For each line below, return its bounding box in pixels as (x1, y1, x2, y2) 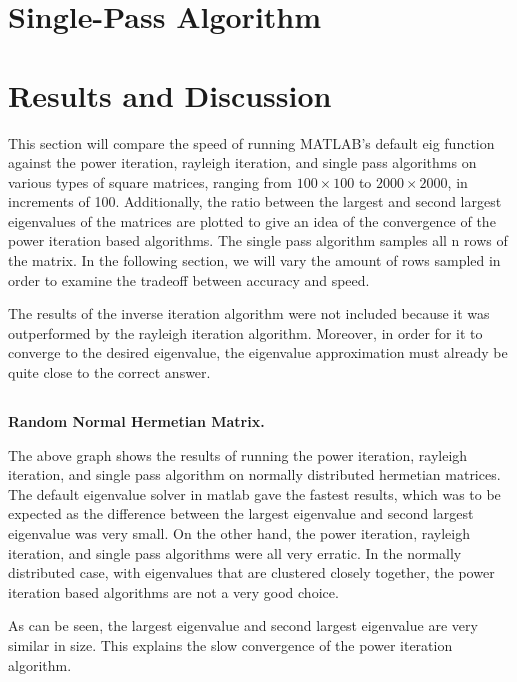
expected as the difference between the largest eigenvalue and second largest (8, 503, 474, 524)
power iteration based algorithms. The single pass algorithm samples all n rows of (8, 230, 508, 251)
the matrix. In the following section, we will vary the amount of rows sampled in (8, 250, 501, 271)
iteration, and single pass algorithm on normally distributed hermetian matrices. (8, 464, 501, 485)
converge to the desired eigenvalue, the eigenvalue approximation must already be (8, 342, 508, 363)
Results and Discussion (8, 74, 332, 115)
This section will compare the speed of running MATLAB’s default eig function (8, 132, 495, 153)
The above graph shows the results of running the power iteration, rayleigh (8, 444, 468, 465)
